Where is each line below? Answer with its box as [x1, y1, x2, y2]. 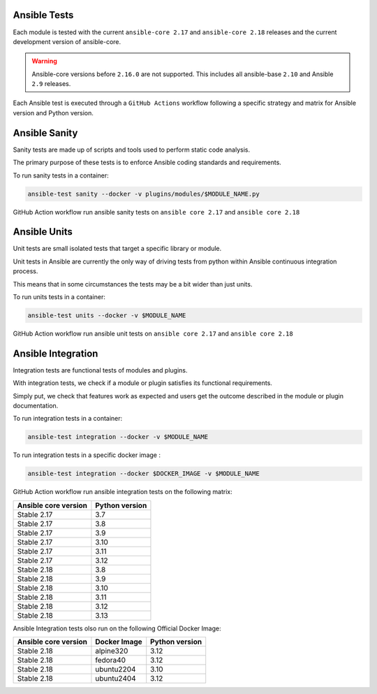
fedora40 [95, 656, 126, 665]
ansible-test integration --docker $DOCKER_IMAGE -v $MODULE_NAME [27, 470, 260, 478]
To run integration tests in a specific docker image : [13, 451, 161, 459]
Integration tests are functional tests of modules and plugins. [13, 366, 188, 374]
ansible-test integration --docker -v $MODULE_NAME [27, 433, 209, 441]
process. [13, 267, 38, 275]
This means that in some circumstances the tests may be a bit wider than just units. [13, 280, 253, 288]
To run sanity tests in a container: [13, 171, 110, 180]
